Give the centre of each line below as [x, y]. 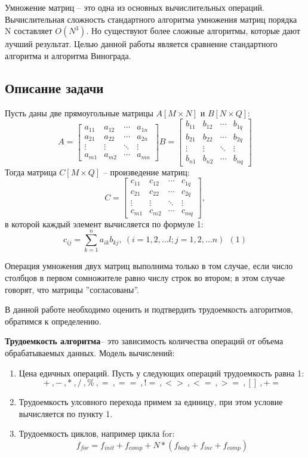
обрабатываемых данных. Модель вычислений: [90, 353]
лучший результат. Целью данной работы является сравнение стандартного [141, 44]
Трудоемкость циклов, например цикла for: [97, 433]
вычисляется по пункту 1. [66, 413]
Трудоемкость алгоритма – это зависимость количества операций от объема [144, 341]
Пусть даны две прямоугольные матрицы [79, 112]
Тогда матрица [31, 172]
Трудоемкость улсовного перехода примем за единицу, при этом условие [151, 402]
